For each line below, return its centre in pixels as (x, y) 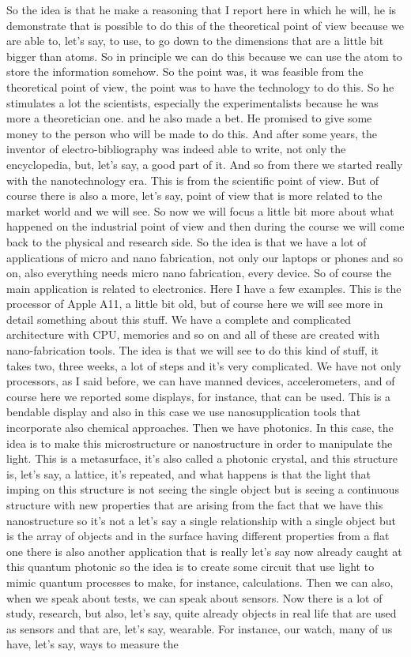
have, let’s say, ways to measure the (92, 644)
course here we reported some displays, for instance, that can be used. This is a (199, 396)
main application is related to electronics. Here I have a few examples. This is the (204, 288)
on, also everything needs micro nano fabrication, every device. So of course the (199, 273)
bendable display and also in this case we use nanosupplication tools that (184, 412)
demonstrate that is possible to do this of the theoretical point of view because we (205, 25)
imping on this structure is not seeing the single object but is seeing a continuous (203, 489)
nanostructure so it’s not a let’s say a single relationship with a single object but (202, 520)
